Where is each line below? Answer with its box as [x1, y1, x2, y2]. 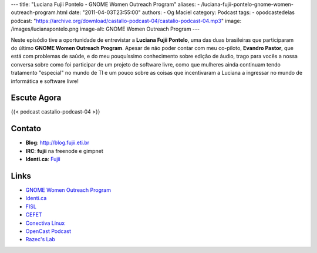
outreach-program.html [11, 9, 68, 16]
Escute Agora [11, 93, 62, 103]
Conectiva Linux [25, 219, 65, 227]
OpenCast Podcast [25, 227, 72, 235]
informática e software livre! [11, 77, 79, 85]
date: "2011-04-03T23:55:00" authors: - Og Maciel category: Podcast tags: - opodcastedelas [68, 9, 295, 16]
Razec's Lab [25, 236, 56, 243]
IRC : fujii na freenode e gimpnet [25, 147, 103, 154]
